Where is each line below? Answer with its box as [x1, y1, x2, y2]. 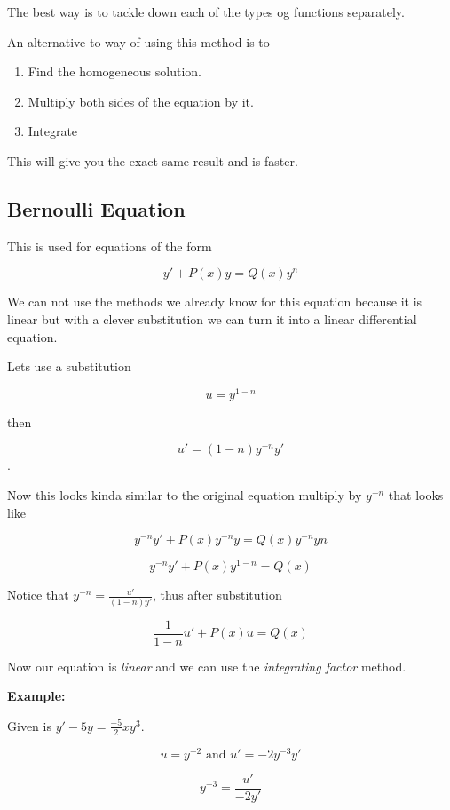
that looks [388, 486, 444, 504]
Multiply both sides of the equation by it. [28, 91, 254, 110]
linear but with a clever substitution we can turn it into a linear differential [7, 309, 417, 328]
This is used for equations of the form [7, 236, 212, 255]
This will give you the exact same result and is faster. [7, 151, 298, 170]
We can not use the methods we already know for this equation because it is [7, 292, 422, 311]
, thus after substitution [152, 585, 282, 604]
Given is [7, 716, 51, 735]
